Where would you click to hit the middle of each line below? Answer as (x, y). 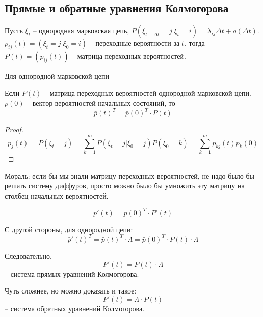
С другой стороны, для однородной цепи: (69, 229)
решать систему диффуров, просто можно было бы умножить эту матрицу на (125, 186)
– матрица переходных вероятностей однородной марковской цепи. (148, 93)
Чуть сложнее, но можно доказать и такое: (71, 291)
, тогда (194, 43)
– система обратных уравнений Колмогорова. (75, 308)
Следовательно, (28, 255)
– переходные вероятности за (135, 43)
